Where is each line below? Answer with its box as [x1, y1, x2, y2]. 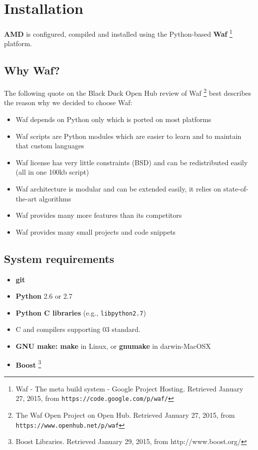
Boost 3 [15, 358, 41, 370]
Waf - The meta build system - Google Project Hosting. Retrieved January [15, 383, 244, 393]
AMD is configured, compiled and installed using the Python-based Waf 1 [4, 27, 233, 39]
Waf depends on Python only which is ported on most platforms [15, 114, 211, 125]
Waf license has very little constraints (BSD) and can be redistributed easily [15, 157, 248, 167]
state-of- [223, 183, 249, 193]
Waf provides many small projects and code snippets [15, 226, 176, 237]
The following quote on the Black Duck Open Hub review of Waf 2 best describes [4, 86, 252, 98]
